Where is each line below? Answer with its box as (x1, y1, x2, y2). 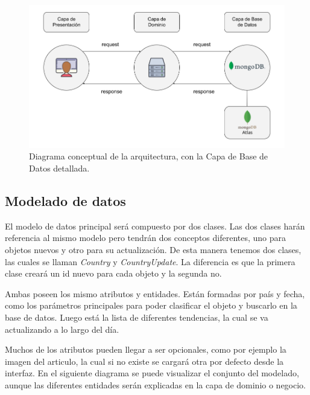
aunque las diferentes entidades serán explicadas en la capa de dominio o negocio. (5, 378, 306, 391)
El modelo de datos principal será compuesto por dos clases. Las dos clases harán (5, 219, 305, 232)
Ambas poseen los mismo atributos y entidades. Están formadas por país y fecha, (5, 287, 305, 300)
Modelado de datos (5, 191, 126, 210)
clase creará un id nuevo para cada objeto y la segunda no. (5, 267, 222, 280)
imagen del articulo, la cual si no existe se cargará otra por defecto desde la (5, 355, 284, 367)
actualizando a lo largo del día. (5, 323, 119, 335)
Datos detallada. (29, 162, 90, 174)
